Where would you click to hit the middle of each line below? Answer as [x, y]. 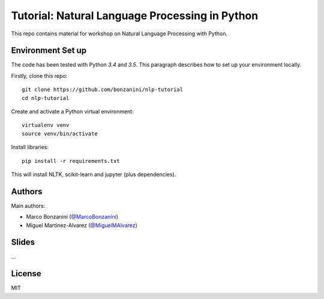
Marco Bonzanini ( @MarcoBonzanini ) [72, 217]
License [26, 274]
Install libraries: [30, 147]
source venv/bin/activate [60, 134]
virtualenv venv [46, 125]
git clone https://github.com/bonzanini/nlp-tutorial [102, 90]
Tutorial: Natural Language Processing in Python [135, 16]
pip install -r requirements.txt [71, 161]
